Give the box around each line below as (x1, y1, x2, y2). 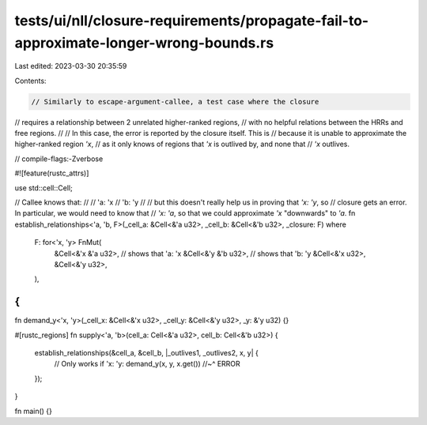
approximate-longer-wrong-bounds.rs (14, 34, 274, 51)
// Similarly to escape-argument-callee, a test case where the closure (31, 97, 319, 106)
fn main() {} (14, 406, 53, 416)
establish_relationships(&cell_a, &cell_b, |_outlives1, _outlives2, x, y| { (34, 348, 259, 358)
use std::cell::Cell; (14, 182, 73, 193)
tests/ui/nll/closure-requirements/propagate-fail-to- (14, 12, 369, 29)
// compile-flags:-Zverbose (14, 154, 104, 164)
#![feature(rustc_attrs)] (14, 168, 89, 178)
